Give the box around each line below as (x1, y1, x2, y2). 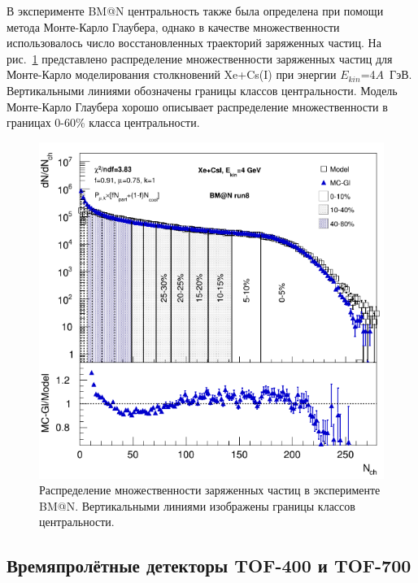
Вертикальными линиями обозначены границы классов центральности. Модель (7, 81, 398, 98)
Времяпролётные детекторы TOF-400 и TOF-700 (7, 553, 411, 578)
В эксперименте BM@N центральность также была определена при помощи (7, 2, 384, 19)
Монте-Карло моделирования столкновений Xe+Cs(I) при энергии (7, 66, 337, 83)
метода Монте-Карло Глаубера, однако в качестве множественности (7, 18, 340, 35)
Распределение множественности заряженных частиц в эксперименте (39, 481, 381, 498)
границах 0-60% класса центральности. (7, 114, 200, 131)
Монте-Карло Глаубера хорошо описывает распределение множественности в (7, 98, 388, 115)
